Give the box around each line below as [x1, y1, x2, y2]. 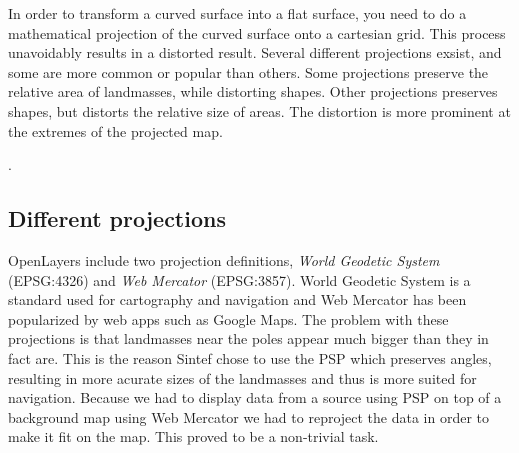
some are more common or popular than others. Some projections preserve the [8, 61, 489, 82]
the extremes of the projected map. [8, 120, 223, 141]
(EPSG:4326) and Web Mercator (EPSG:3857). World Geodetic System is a [8, 269, 471, 290]
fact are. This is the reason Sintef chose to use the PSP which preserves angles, [8, 347, 492, 368]
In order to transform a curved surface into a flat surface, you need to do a [8, 3, 467, 23]
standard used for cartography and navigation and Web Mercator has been [8, 289, 467, 310]
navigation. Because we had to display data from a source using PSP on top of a [8, 387, 502, 408]
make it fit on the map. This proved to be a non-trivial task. [8, 426, 379, 447]
